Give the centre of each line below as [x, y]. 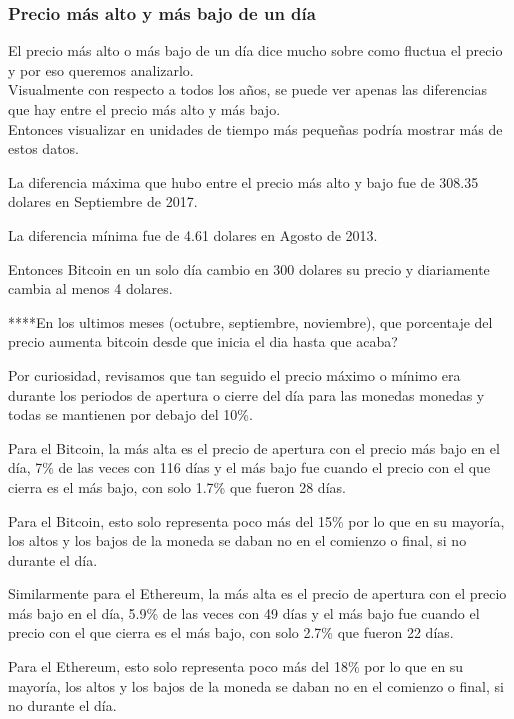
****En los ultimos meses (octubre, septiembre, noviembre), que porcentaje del [250, 321]
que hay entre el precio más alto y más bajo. [144, 109]
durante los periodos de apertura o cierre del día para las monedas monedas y [246, 394]
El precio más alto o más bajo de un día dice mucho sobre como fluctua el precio [255, 50]
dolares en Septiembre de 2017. [103, 201]
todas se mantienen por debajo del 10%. [130, 414]
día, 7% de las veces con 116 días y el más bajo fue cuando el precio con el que [249, 467]
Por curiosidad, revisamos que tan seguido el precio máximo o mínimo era [234, 374]
